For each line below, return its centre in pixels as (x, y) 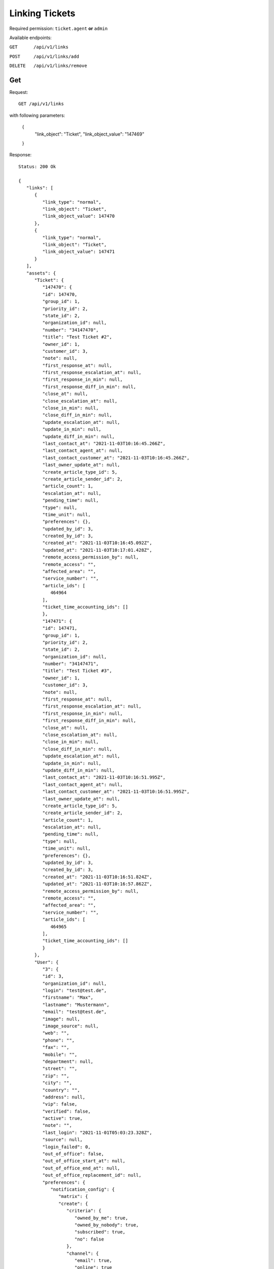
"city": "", (57, 1083)
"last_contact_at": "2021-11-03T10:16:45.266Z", (104, 443)
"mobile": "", (60, 1054)
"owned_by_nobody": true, (107, 1225)
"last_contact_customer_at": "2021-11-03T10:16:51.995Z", (116, 792)
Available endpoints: (30, 38)
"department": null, (68, 1061)
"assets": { (41, 273)
